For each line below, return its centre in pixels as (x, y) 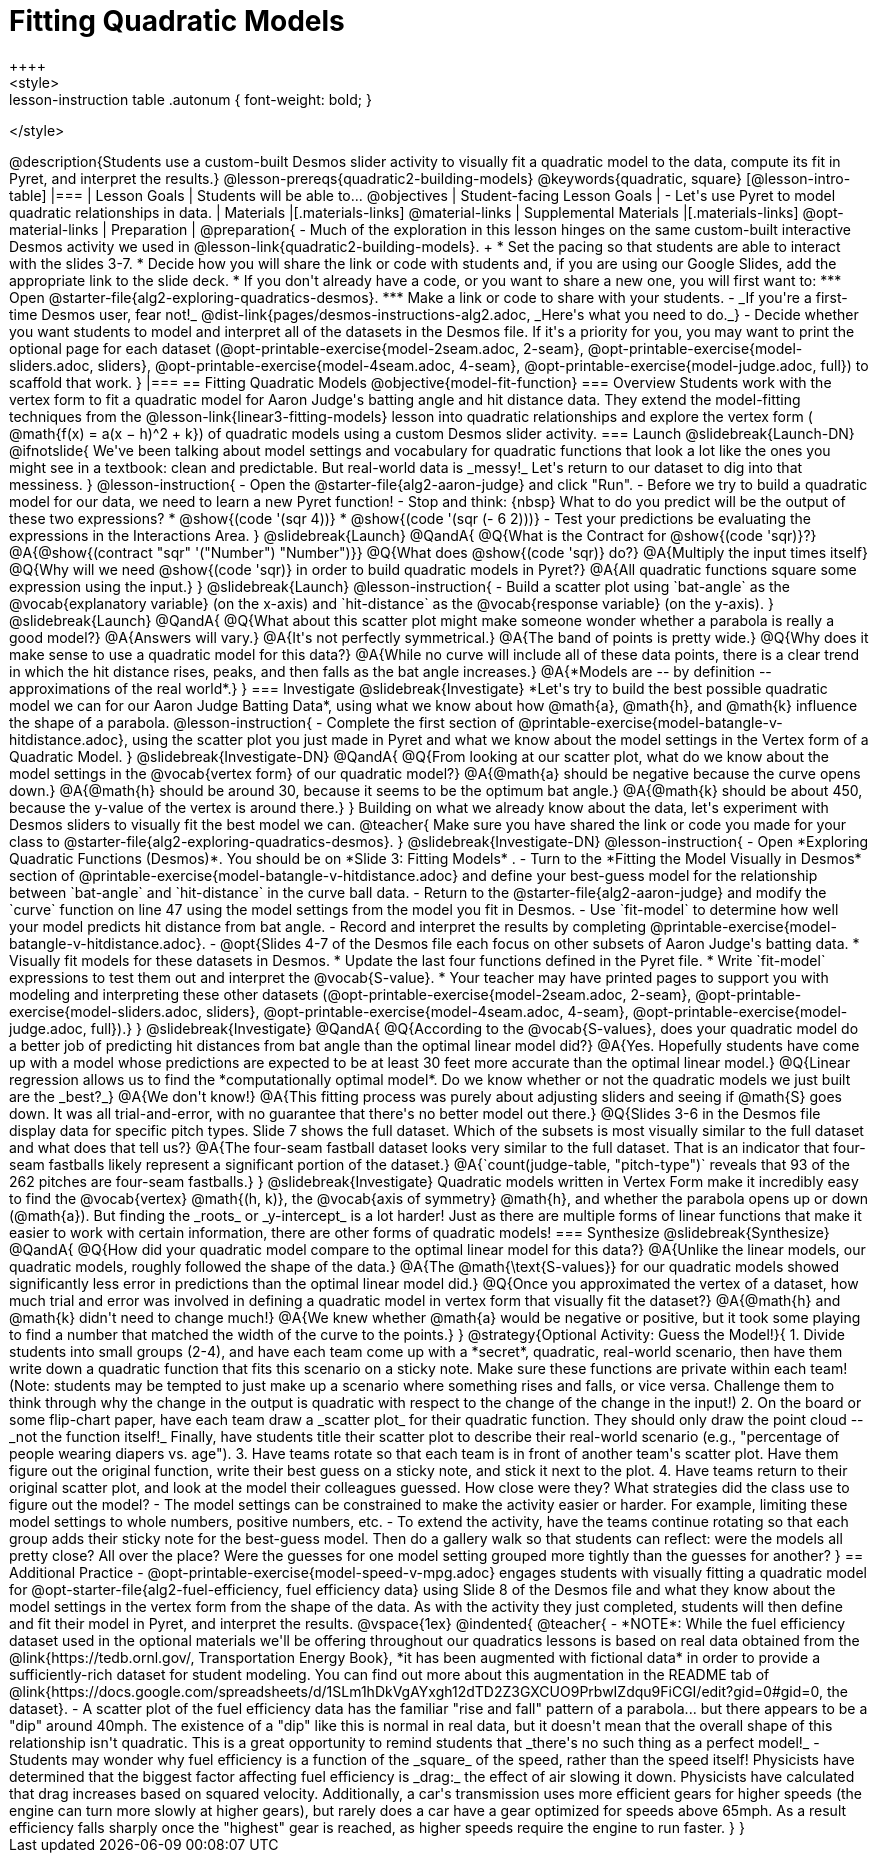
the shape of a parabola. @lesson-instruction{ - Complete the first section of (262, 722)
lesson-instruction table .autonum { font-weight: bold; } (190, 99)
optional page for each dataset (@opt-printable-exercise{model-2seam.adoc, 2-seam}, (296, 348)
